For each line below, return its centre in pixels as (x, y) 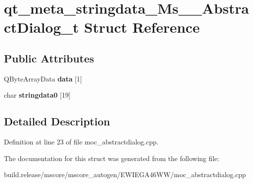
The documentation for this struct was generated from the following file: (112, 158)
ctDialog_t (42, 27)
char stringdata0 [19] (37, 95)
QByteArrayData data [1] (43, 78)
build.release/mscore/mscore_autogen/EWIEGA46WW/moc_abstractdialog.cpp (125, 174)
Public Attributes (49, 58)
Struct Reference (142, 27)
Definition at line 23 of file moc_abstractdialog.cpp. (81, 142)
